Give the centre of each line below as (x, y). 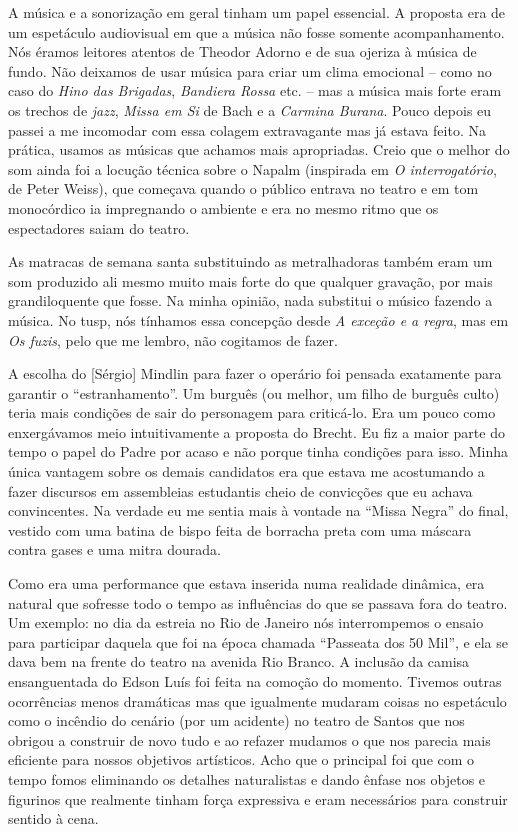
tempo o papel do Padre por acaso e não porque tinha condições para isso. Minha (258, 451)
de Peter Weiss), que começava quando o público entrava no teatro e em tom (243, 188)
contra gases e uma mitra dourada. (114, 549)
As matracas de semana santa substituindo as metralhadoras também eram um (250, 261)
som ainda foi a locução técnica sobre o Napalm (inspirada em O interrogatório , (252, 168)
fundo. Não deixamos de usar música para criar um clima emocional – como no (250, 70)
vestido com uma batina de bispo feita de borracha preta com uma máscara (240, 529)
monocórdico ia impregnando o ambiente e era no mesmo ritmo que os (223, 207)
